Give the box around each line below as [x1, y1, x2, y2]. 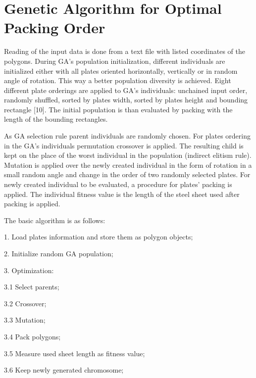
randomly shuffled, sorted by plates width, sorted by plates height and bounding [4, 94, 248, 105]
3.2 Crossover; [4, 298, 47, 308]
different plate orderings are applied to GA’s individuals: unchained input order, [4, 85, 248, 95]
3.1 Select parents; [4, 282, 59, 292]
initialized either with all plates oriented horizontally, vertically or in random [4, 65, 238, 76]
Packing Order [4, 17, 105, 38]
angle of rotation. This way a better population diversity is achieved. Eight [4, 75, 231, 86]
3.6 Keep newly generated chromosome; [4, 365, 124, 375]
